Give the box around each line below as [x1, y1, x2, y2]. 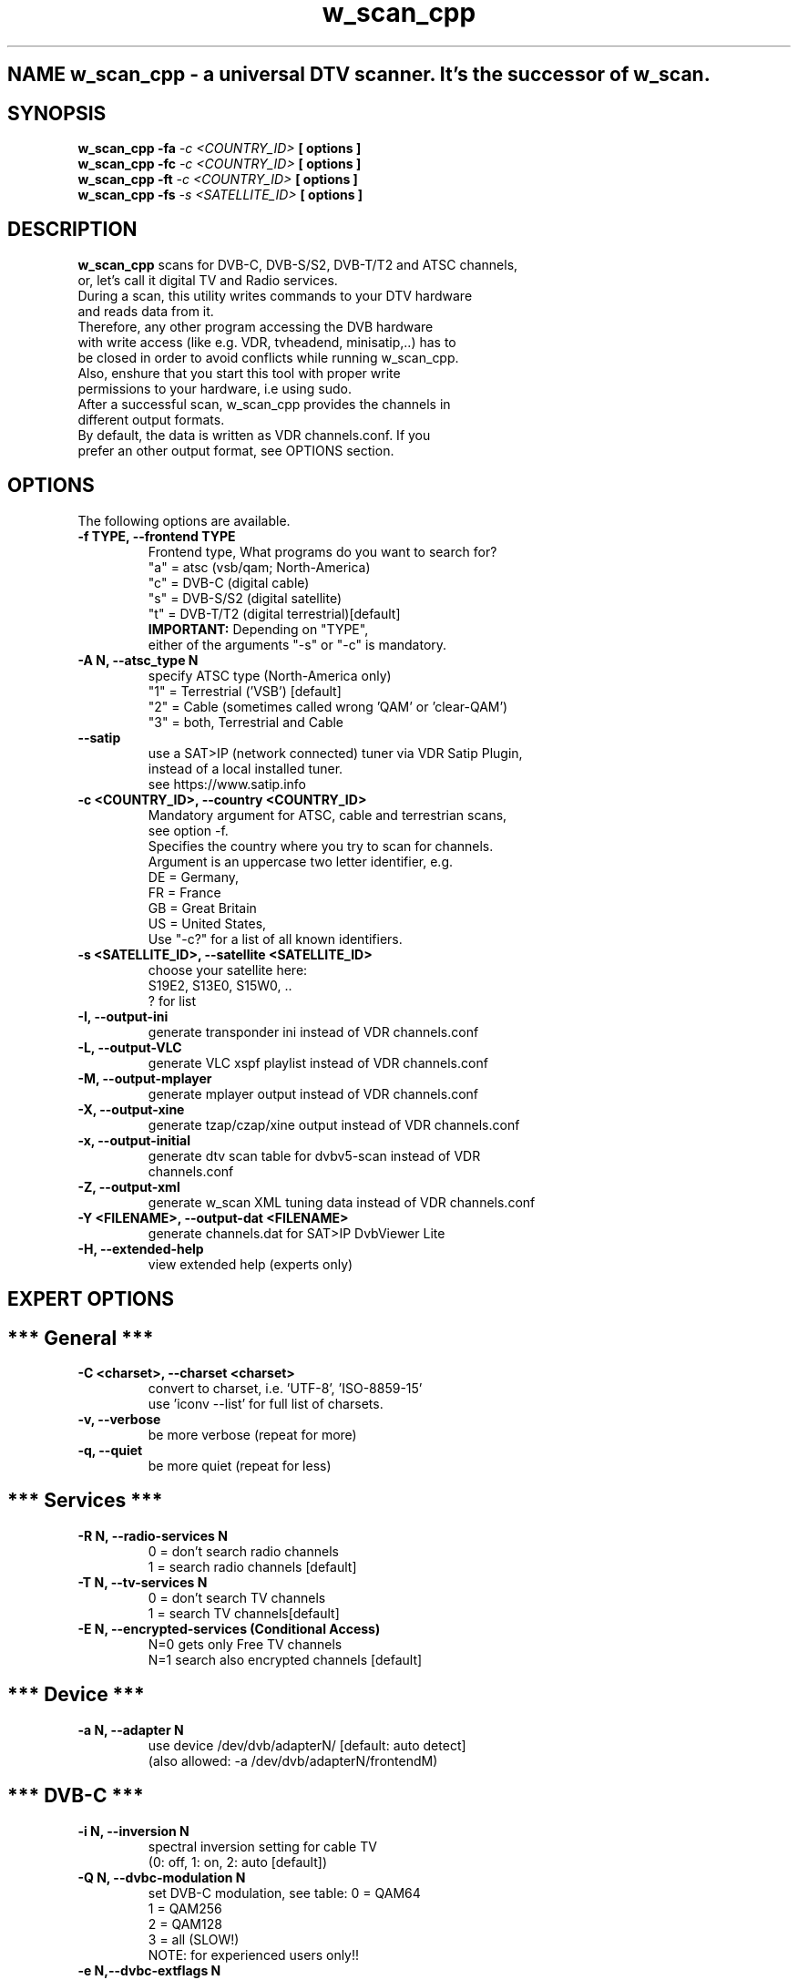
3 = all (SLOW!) [148, 1931, 240, 1947]
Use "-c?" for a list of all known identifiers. [148, 930, 403, 947]
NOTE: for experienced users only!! [148, 1946, 360, 1963]
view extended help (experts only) [148, 1256, 353, 1272]
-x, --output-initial [77, 1132, 190, 1148]
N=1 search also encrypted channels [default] [148, 1651, 423, 1667]
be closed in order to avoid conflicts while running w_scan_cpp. [77, 349, 459, 365]
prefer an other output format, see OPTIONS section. [77, 442, 394, 458]
